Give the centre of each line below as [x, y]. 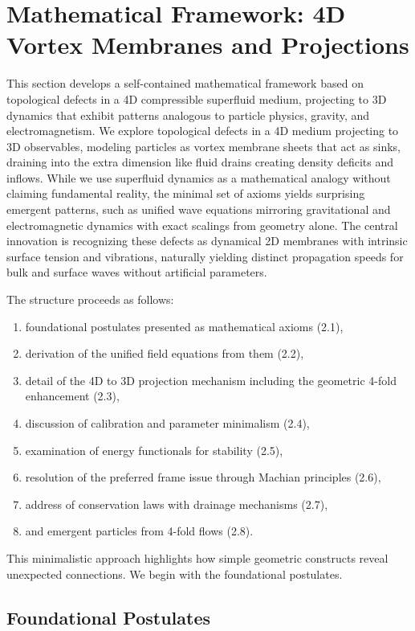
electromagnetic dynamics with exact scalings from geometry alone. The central [202, 225]
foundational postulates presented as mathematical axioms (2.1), [184, 326]
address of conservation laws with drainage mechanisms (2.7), [177, 504]
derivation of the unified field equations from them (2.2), [165, 353]
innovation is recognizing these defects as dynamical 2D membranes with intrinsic [207, 241]
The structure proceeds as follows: [90, 299]
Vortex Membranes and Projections [208, 45]
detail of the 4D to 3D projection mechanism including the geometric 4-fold [211, 380]
